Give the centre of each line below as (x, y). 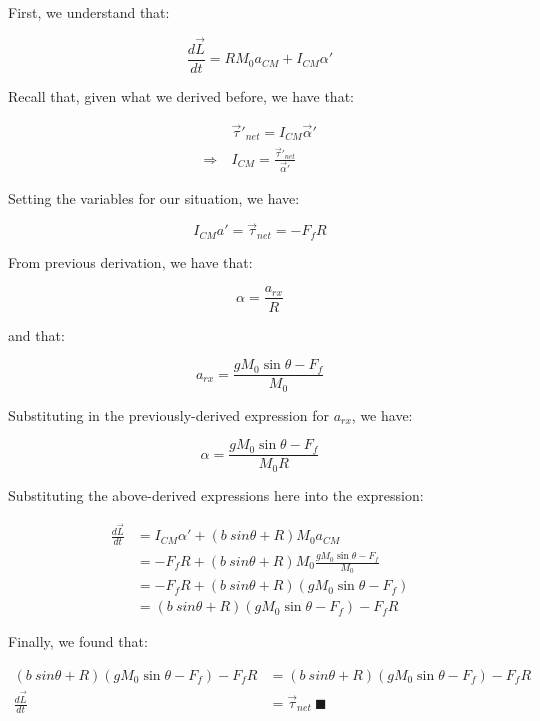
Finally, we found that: (78, 641)
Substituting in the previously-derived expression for (168, 414)
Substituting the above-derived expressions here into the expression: (216, 494)
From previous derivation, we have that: (130, 261)
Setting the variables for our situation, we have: (154, 197)
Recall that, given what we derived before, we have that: (181, 95)
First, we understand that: (89, 12)
